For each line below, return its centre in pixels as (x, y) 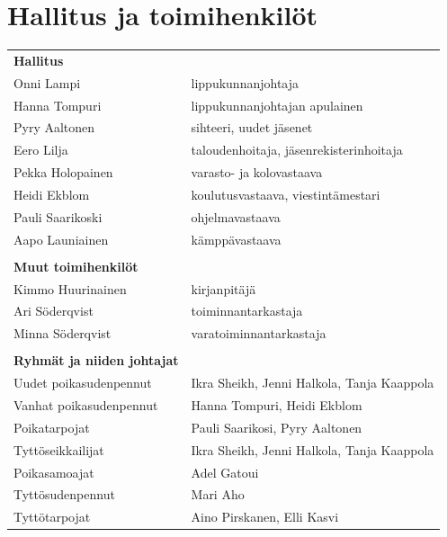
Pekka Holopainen (63, 172)
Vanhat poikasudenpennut (86, 405)
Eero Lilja (41, 150)
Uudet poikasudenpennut (83, 383)
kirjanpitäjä (223, 288)
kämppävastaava (236, 239)
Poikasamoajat (54, 472)
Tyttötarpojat (52, 517)
